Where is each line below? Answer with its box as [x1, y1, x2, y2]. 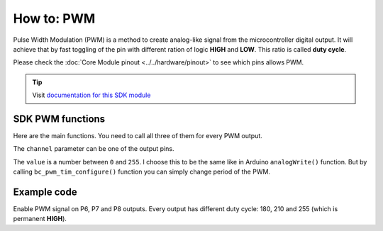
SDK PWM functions [13, 113, 106, 125]
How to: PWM [13, 11, 96, 26]
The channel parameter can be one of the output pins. [13, 145, 174, 153]
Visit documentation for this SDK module [32, 91, 151, 99]
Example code [13, 186, 77, 198]
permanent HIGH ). [13, 215, 67, 223]
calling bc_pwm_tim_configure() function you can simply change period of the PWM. [13, 167, 271, 176]
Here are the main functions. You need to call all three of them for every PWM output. [13, 132, 262, 140]
